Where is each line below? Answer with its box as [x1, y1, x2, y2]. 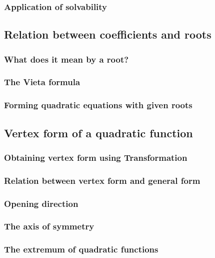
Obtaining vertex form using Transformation [4, 151, 187, 163]
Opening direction [4, 197, 78, 209]
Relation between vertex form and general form [4, 174, 200, 186]
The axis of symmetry [4, 220, 94, 232]
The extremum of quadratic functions [4, 243, 158, 255]
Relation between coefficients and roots [4, 27, 211, 42]
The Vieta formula [4, 76, 80, 88]
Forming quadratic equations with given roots [4, 99, 192, 111]
